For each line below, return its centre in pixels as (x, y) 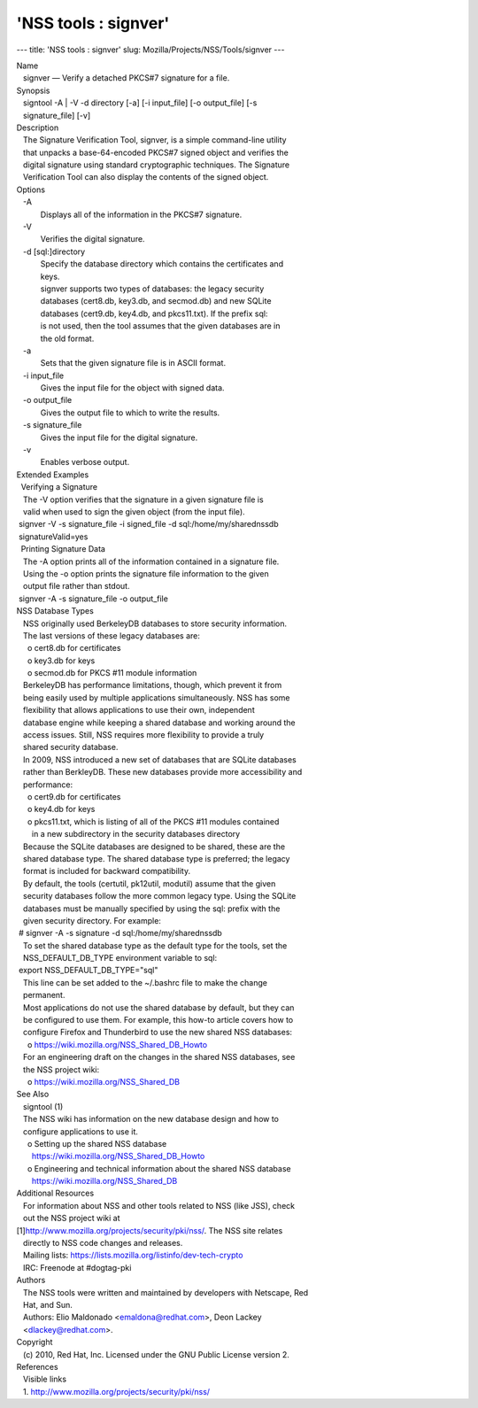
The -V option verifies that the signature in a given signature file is (143, 499)
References (37, 1366)
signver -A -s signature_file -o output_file (93, 599)
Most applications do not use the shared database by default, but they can (158, 1007)
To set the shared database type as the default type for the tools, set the (155, 945)
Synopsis (33, 90)
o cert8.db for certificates (74, 648)
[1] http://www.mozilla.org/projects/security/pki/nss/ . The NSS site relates (150, 1230)
